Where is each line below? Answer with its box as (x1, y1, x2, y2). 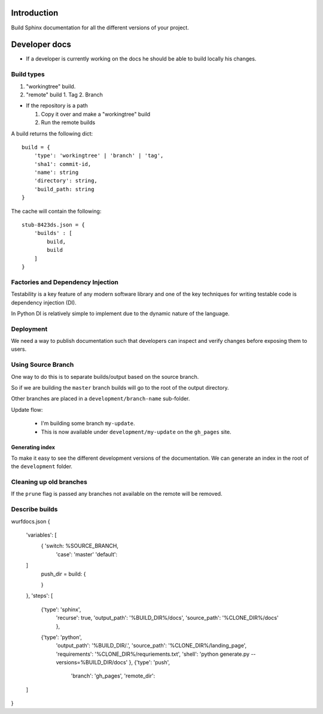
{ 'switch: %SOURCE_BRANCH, (41, 543, 119, 550)
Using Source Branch (11, 360, 74, 369)
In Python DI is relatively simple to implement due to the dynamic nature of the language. (11, 309, 230, 317)
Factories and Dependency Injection (11, 278, 119, 286)
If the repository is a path (26, 102, 88, 109)
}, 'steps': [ (26, 592, 53, 599)
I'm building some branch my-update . (41, 420, 135, 427)
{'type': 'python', (41, 633, 82, 641)
